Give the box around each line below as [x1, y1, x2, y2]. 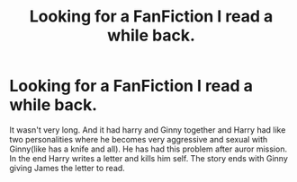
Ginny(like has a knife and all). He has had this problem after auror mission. [9, 143, 288, 154]
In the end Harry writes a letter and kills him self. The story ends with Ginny [9, 152, 288, 163]
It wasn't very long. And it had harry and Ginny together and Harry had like [9, 124, 286, 135]
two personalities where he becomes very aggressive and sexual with [9, 134, 268, 144]
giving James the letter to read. [9, 162, 126, 173]
